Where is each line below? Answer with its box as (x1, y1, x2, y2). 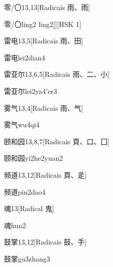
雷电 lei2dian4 (4, 52, 45, 62)
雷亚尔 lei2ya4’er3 (4, 85, 57, 96)
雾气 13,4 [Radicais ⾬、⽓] (4, 102, 83, 113)
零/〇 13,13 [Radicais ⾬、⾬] (4, 2, 90, 12)
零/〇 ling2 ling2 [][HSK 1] (4, 18, 82, 29)
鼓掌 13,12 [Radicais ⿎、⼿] (4, 237, 87, 247)
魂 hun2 (4, 220, 26, 230)
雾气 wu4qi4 (4, 119, 40, 130)
